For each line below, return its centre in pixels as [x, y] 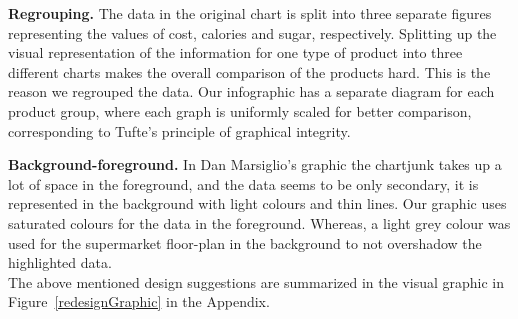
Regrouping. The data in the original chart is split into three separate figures [250, 13]
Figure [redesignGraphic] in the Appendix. [139, 301]
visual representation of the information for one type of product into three [235, 52]
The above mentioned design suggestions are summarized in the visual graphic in [256, 281]
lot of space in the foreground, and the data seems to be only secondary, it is [243, 183]
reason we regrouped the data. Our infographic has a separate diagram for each [251, 91]
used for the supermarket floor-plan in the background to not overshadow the [245, 242]
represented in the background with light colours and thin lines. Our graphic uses [257, 203]
